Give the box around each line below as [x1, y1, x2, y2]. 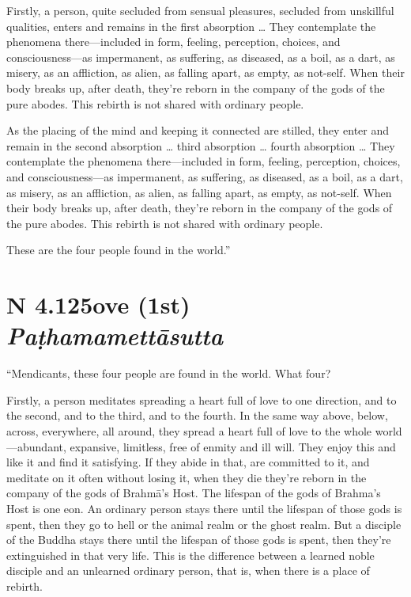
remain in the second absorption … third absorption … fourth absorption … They [6, 137, 395, 154]
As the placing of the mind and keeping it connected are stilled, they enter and [6, 122, 390, 139]
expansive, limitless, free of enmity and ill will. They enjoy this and [70, 438, 396, 454]
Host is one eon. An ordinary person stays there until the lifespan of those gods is [6, 500, 402, 516]
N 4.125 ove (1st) [6, 288, 190, 321]
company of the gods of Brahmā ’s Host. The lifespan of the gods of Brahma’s [6, 485, 381, 501]
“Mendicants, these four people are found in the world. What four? [6, 365, 331, 382]
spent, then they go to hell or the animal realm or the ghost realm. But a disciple [6, 515, 402, 532]
